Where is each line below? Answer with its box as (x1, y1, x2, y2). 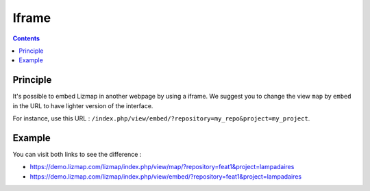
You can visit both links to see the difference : (12, 150, 142, 158)
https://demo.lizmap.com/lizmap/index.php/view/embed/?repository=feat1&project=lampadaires (29, 172, 301, 181)
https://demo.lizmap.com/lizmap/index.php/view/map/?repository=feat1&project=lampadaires (29, 163, 295, 171)
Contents (12, 34, 40, 42)
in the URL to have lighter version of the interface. (12, 101, 153, 110)
